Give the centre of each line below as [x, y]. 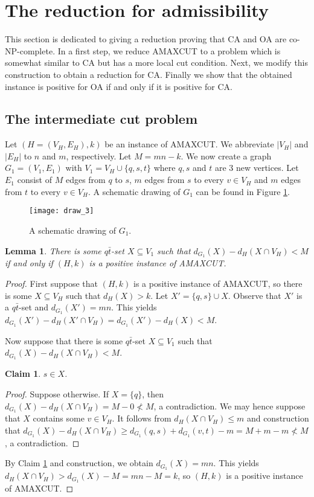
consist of [35, 180]
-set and [34, 307]
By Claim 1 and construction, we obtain [79, 463]
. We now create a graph [226, 156]
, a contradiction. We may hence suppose [229, 406]
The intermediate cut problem [101, 119]
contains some [59, 418]
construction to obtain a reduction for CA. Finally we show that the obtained [149, 74]
